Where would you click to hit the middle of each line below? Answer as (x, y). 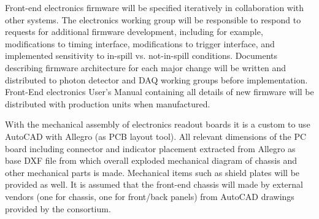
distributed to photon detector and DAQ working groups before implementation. (156, 79)
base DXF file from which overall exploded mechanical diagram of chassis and (151, 160)
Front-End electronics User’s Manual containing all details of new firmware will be (159, 92)
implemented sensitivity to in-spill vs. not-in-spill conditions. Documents (141, 56)
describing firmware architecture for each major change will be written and (146, 67)
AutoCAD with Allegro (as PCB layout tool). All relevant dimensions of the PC (156, 136)
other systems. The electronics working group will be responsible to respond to (153, 19)
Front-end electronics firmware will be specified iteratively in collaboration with (155, 7)
